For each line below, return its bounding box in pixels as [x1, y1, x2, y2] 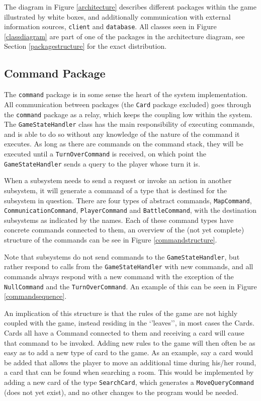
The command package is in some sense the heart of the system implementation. [4, 89, 248, 100]
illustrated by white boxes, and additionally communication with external [4, 11, 231, 22]
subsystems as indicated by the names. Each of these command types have [4, 214, 234, 225]
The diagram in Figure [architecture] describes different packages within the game [4, 2, 256, 12]
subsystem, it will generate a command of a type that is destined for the [4, 185, 227, 195]
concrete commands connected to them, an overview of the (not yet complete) [4, 224, 244, 235]
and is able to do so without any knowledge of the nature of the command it [4, 128, 240, 139]
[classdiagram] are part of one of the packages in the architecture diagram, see [4, 31, 245, 41]
